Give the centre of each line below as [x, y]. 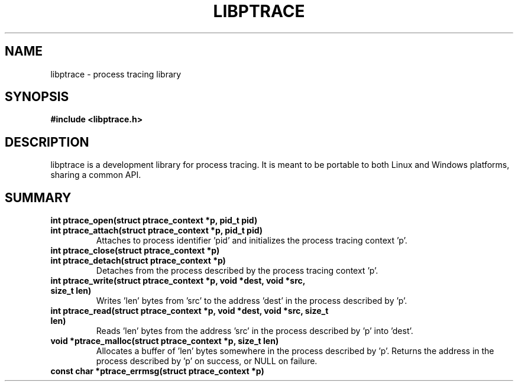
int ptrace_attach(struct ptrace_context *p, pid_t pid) [157, 231]
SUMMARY [38, 197]
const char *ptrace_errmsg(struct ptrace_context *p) [157, 371]
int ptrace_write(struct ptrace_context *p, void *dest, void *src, [178, 281]
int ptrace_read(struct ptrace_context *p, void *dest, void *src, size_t [190, 311]
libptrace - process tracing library [116, 74]
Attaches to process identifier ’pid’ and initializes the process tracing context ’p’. [252, 241]
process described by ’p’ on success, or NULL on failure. [207, 361]
